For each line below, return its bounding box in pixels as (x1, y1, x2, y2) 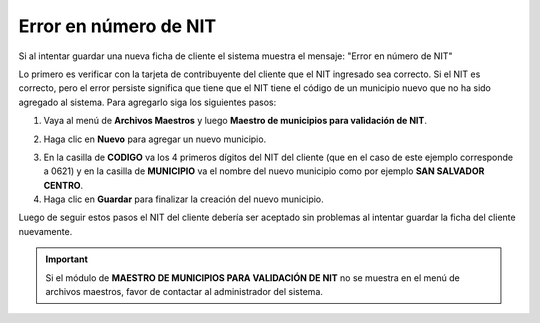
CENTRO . (43, 179, 84, 191)
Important (45, 253, 89, 265)
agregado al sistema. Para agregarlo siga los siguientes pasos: (18, 96, 277, 108)
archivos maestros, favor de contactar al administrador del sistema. (45, 286, 324, 298)
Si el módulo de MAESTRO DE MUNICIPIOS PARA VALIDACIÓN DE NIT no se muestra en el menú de (45, 271, 460, 284)
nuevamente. (18, 225, 73, 237)
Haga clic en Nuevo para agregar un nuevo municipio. (43, 133, 267, 145)
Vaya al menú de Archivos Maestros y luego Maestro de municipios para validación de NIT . (43, 115, 427, 127)
